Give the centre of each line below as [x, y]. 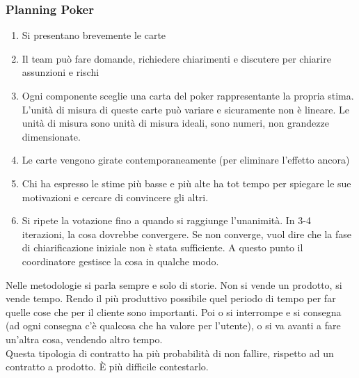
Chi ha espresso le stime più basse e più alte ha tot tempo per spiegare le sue [186, 183]
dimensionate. [51, 136]
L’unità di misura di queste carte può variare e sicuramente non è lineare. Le [186, 109]
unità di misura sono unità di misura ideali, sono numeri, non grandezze [175, 123]
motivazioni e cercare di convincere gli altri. [115, 197]
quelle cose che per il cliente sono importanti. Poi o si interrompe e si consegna [174, 312]
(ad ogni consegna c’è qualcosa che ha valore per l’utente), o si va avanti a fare [173, 325]
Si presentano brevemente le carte [94, 35]
